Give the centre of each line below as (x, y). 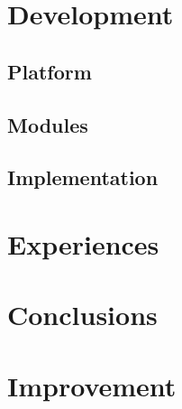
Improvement (92, 385)
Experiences (83, 243)
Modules (48, 124)
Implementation (83, 177)
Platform (50, 71)
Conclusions (82, 315)
